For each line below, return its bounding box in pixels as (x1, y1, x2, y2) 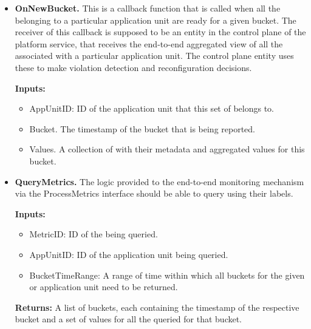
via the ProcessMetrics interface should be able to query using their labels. (15, 187, 293, 200)
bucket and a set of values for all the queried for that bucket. (15, 313, 242, 325)
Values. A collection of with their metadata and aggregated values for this (29, 143, 305, 155)
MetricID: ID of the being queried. (29, 228, 158, 240)
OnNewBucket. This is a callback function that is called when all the (15, 2, 281, 14)
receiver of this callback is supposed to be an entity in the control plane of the (15, 25, 306, 38)
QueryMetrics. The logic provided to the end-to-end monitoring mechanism (15, 175, 304, 188)
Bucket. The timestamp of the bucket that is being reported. (29, 122, 255, 135)
